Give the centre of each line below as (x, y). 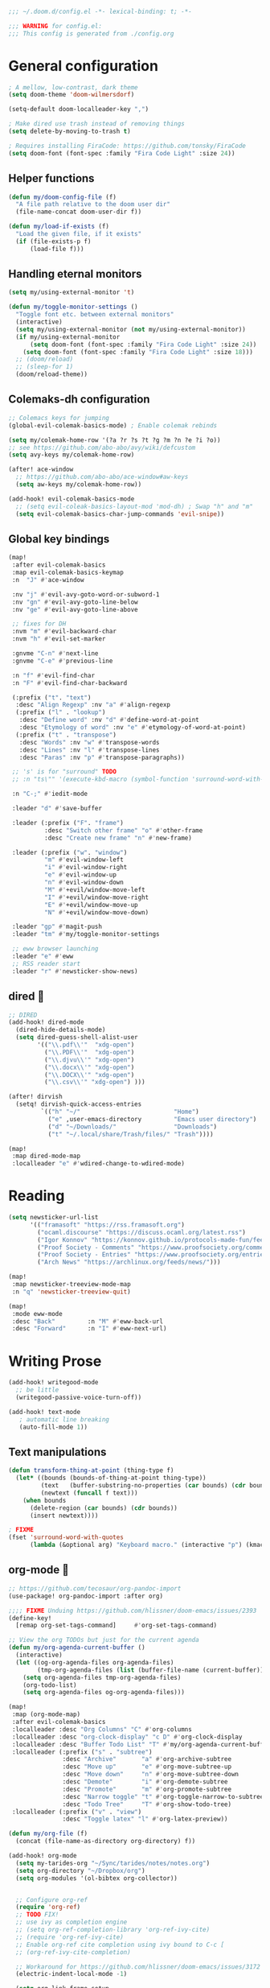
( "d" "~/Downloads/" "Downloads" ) (133, 1127)
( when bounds (45, 1500)
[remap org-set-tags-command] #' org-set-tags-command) (117, 1626)
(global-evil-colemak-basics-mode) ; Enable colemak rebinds (113, 425)
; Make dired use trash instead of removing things (96, 124)
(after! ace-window (41, 470)
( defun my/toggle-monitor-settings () (73, 307)
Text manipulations (57, 1452)
